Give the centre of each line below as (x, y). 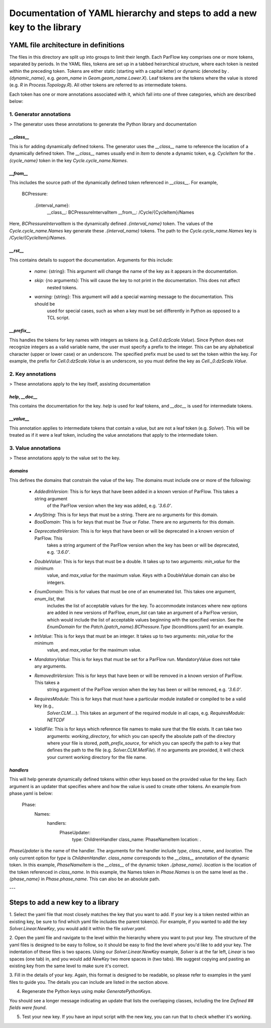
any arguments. (51, 666)
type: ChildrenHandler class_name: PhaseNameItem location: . (137, 839)
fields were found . (28, 1007)
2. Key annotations (33, 374)
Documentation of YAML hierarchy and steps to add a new (133, 13)
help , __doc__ (23, 397)
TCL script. (58, 318)
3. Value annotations (35, 448)
